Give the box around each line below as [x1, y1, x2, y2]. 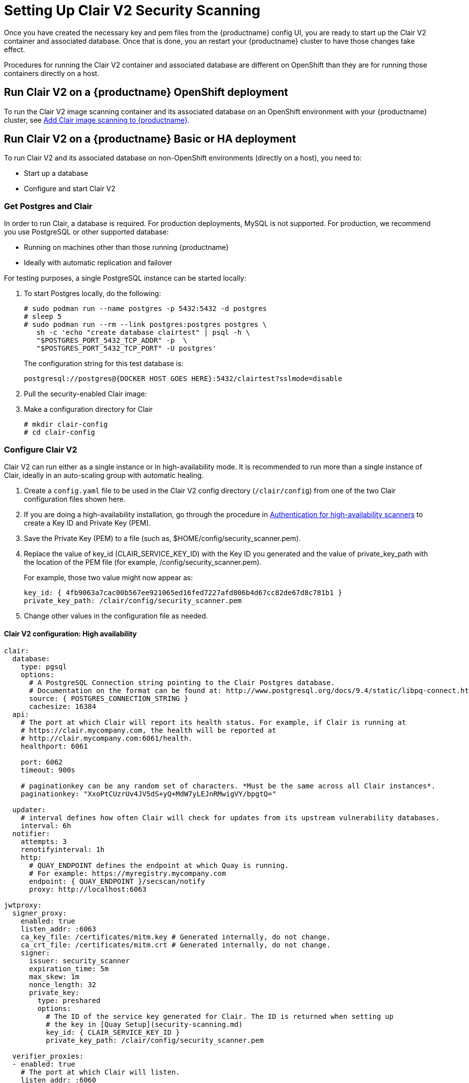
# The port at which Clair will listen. [20, 1068, 180, 1077]
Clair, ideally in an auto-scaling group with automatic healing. [4, 470, 204, 479]
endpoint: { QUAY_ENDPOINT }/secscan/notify [29, 877, 205, 886]
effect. [4, 45, 25, 54]
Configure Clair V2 [4, 444, 78, 455]
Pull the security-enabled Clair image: [24, 389, 147, 398]
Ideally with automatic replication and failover [24, 258, 172, 267]
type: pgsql [20, 663, 67, 671]
